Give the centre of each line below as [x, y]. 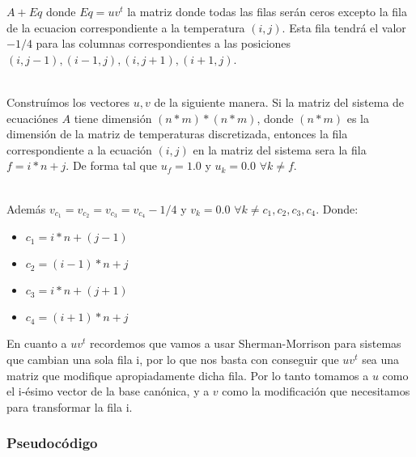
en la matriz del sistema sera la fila [280, 149]
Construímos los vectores [68, 102]
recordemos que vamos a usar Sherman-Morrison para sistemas [245, 343]
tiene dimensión [113, 118]
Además [26, 208]
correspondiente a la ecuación [79, 149]
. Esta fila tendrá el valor [344, 27]
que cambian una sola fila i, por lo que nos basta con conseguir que [173, 359]
